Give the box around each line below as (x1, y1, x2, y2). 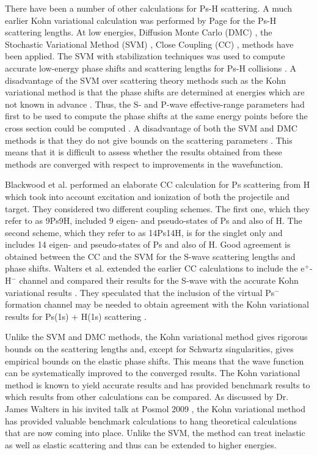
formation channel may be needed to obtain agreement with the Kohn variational (5, 298, 309, 311)
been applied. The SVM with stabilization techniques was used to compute (5, 50, 285, 62)
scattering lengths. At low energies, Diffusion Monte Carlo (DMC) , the (5, 26, 272, 39)
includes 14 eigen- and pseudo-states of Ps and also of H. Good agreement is (5, 238, 291, 251)
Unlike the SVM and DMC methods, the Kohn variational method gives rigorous (5, 330, 308, 343)
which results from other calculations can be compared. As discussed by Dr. (5, 390, 289, 403)
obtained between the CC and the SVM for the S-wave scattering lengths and (5, 250, 296, 262)
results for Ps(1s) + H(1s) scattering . (5, 309, 147, 322)
